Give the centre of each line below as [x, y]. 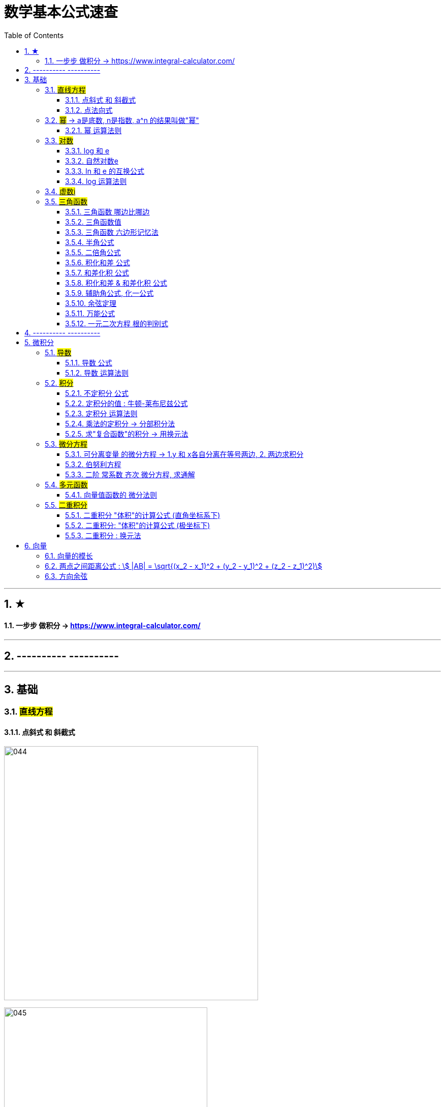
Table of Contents [34, 35]
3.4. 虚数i [60, 191]
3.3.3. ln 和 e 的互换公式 [105, 171]
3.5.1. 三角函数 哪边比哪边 [107, 211]
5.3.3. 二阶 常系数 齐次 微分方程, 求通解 [130, 474]
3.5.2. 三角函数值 [93, 222]
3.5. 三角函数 [66, 201]
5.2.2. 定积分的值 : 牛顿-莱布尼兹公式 [126, 403]
